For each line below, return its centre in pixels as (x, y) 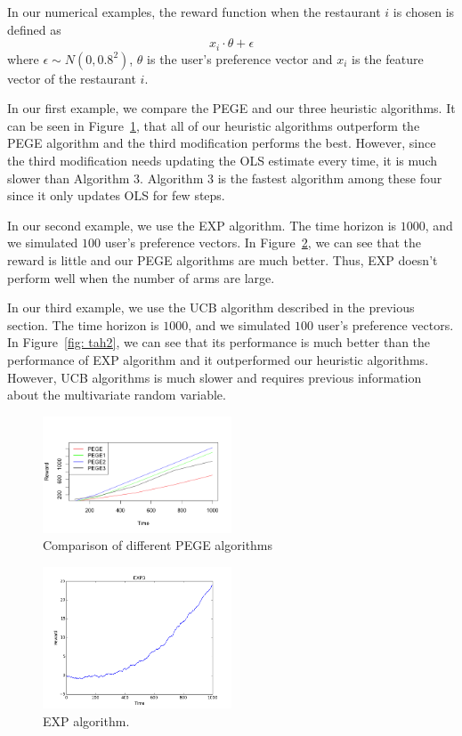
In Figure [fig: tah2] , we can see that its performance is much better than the (219, 342)
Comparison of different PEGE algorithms (158, 545)
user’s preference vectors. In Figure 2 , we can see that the (263, 243)
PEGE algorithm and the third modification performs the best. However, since (222, 143)
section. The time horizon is (83, 324)
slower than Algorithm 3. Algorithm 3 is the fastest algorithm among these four (225, 178)
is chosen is (424, 12)
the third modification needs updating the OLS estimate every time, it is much (223, 161)
